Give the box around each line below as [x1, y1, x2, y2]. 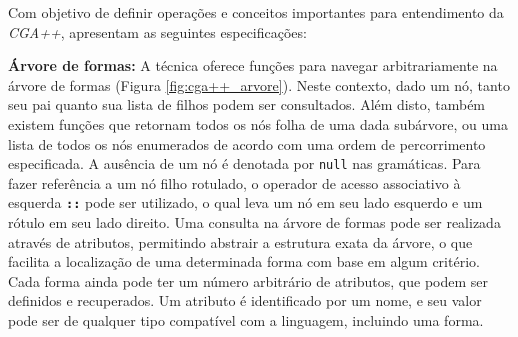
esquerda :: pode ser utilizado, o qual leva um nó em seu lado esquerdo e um [8, 192, 483, 213]
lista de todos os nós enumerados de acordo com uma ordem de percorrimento [8, 133, 486, 154]
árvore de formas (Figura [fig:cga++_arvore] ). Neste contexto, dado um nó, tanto [8, 74, 510, 95]
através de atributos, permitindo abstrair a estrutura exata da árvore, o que [8, 231, 473, 252]
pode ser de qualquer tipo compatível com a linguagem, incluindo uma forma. [8, 310, 484, 331]
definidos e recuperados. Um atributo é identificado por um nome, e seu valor [8, 290, 482, 311]
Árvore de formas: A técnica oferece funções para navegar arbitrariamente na [8, 55, 498, 76]
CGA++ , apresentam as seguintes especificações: [8, 21, 307, 42]
